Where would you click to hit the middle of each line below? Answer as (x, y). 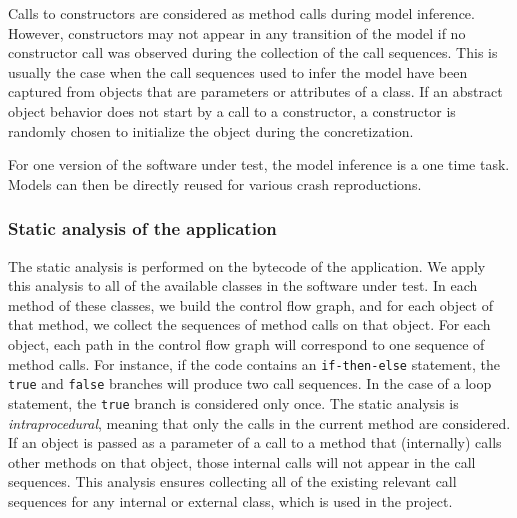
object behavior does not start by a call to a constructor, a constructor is (232, 110)
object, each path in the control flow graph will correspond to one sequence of (246, 343)
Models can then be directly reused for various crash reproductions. (215, 183)
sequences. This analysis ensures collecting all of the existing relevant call (232, 481)
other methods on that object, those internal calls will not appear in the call (242, 461)
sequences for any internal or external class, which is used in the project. (230, 500)
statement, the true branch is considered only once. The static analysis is (233, 402)
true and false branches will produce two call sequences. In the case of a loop (250, 383)
